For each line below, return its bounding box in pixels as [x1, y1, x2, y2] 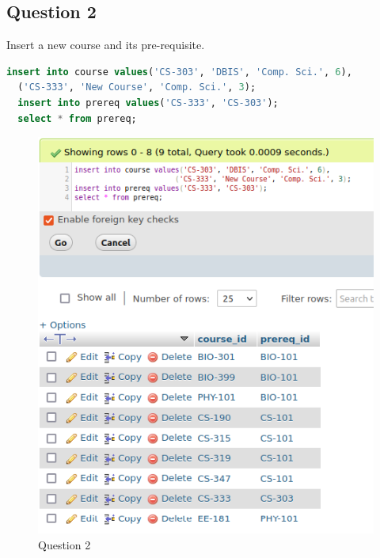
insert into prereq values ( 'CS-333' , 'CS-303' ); [17, 97, 279, 108]
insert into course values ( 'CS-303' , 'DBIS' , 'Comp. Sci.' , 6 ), [6, 66, 352, 78]
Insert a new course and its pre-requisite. [6, 36, 205, 53]
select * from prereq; [17, 112, 137, 124]
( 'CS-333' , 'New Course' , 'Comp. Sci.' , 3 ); [17, 82, 256, 93]
